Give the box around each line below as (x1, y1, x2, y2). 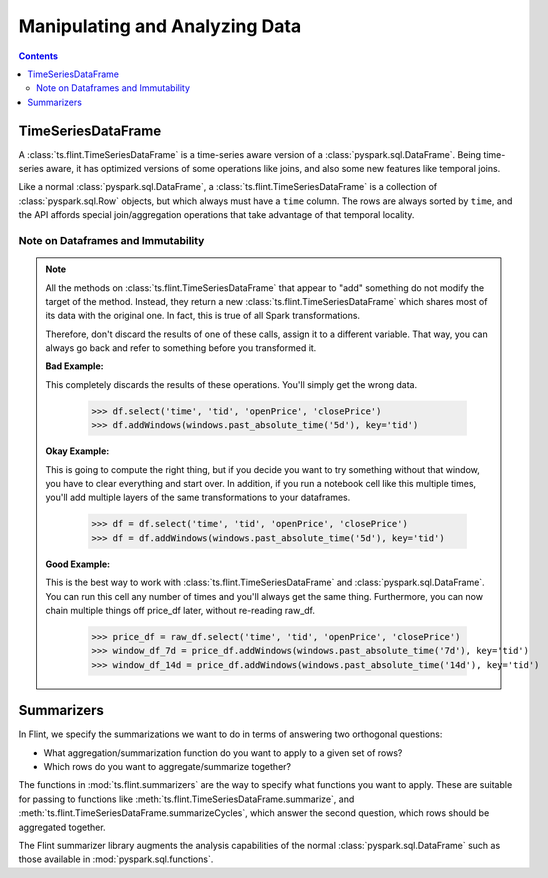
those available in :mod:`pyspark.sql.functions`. (18, 853, 214, 865)
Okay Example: (45, 445, 110, 457)
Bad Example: (45, 360, 104, 372)
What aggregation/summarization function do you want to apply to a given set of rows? (43, 746, 403, 759)
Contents (18, 50, 59, 62)
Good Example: (45, 558, 110, 570)
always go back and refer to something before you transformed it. (45, 342, 317, 354)
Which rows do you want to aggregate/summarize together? (43, 760, 292, 772)
